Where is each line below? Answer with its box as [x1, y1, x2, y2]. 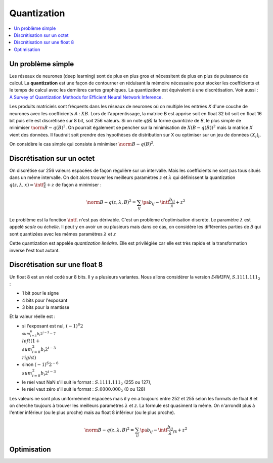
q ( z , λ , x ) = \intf [9, 182, 44, 188]
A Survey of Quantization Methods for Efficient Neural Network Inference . [9, 94, 163, 100]
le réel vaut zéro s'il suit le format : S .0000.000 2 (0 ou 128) [22, 386, 146, 394]
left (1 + [22, 338, 40, 344]
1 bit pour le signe [22, 290, 59, 296]
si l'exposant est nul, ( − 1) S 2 [22, 322, 83, 329]
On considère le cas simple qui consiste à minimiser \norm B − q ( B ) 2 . [9, 141, 155, 147]
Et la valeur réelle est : [9, 313, 56, 319]
